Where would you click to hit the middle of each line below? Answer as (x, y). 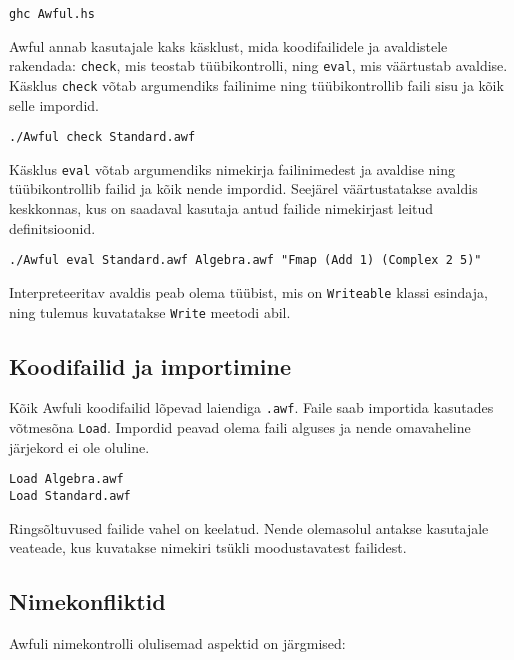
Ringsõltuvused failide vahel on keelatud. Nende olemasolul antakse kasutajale (249, 527)
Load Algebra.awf (66, 479)
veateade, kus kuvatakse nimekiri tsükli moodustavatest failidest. (208, 547)
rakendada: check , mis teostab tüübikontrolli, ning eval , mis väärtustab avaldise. (258, 65)
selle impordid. (54, 104)
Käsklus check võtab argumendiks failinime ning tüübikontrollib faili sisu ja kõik (256, 84)
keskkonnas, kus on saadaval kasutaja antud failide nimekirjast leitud (221, 208)
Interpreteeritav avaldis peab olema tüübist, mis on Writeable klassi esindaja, (248, 291)
